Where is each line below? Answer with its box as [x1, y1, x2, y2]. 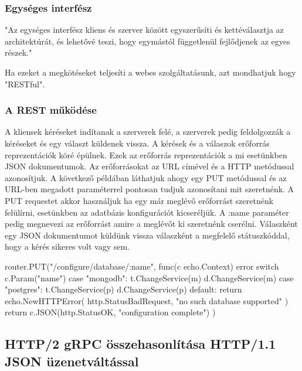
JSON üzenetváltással [5, 352, 139, 370]
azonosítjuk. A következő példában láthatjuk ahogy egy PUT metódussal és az [5, 171, 287, 183]
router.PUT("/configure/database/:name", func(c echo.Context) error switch [5, 260, 279, 272]
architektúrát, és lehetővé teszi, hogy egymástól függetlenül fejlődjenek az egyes [5, 35, 290, 47]
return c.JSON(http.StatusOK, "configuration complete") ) [5, 306, 216, 318]
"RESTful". [5, 77, 45, 90]
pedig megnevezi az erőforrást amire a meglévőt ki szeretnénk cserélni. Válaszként [5, 217, 298, 230]
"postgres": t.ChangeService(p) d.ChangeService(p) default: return [5, 283, 242, 295]
